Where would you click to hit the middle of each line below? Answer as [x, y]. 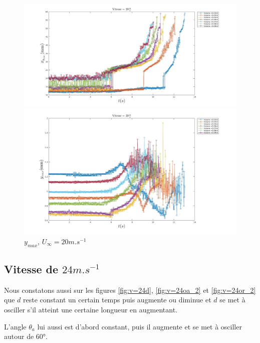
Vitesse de [31, 269]
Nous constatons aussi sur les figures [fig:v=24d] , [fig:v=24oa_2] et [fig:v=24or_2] [130, 290]
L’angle [15, 326]
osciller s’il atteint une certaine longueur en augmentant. [91, 309]
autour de [19, 336]
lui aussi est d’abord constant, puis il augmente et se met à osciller [140, 326]
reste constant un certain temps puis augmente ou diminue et [117, 300]
